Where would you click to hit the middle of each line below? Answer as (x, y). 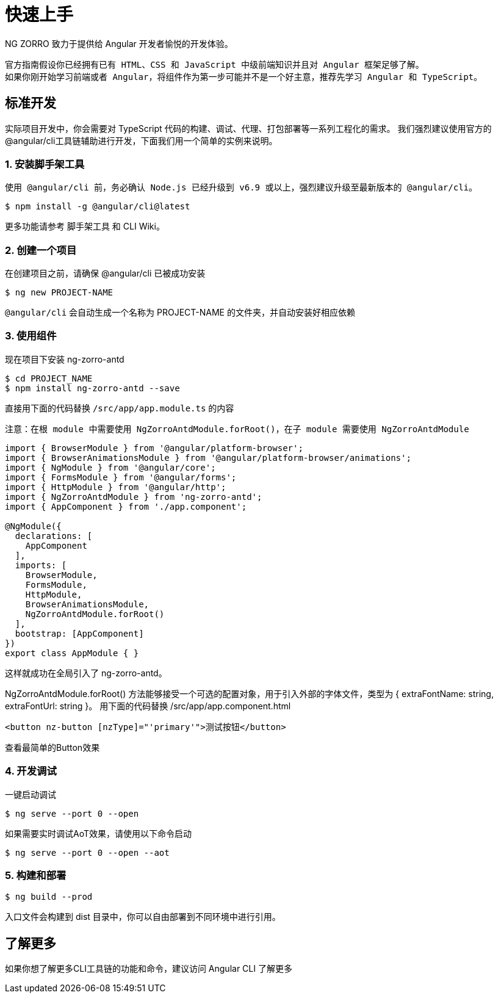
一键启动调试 (31, 794)
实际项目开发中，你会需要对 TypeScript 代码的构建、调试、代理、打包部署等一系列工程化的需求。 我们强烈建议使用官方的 (248, 128)
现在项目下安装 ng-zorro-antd (65, 359)
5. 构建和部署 (36, 875)
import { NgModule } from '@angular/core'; (110, 467)
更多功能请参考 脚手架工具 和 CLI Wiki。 (85, 226)
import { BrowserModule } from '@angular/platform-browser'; (154, 448)
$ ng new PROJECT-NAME (59, 293)
